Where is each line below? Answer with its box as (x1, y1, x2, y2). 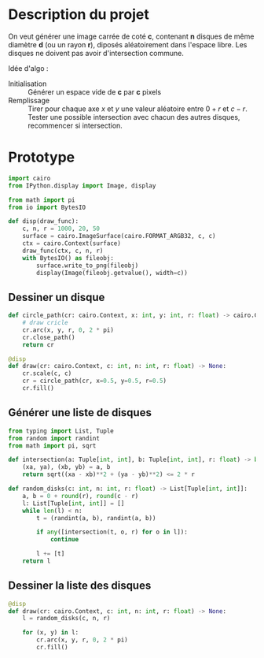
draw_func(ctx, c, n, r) (22, 247, 104, 255)
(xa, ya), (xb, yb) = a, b (22, 463, 111, 471)
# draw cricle (22, 319, 68, 327)
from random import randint (8, 434, 101, 442)
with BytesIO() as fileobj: (22, 254, 114, 262)
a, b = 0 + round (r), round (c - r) (22, 492, 139, 500)
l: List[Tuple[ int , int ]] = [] (22, 499, 125, 507)
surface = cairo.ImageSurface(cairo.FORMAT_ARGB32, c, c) (22, 232, 216, 240)
